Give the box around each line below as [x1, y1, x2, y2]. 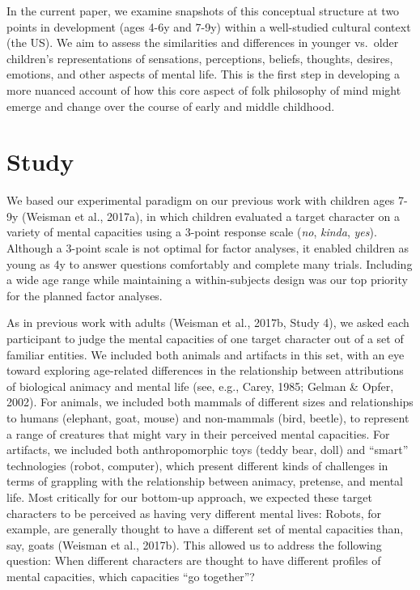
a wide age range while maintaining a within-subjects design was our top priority [6, 271, 408, 288]
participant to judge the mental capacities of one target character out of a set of [6, 330, 404, 347]
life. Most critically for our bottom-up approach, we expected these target [6, 488, 372, 505]
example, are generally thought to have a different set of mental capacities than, [6, 520, 404, 537]
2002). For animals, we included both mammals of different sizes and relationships [6, 393, 414, 410]
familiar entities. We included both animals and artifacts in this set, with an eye [6, 346, 405, 363]
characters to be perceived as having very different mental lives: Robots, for [6, 504, 382, 521]
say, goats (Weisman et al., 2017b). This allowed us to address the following [6, 536, 382, 553]
